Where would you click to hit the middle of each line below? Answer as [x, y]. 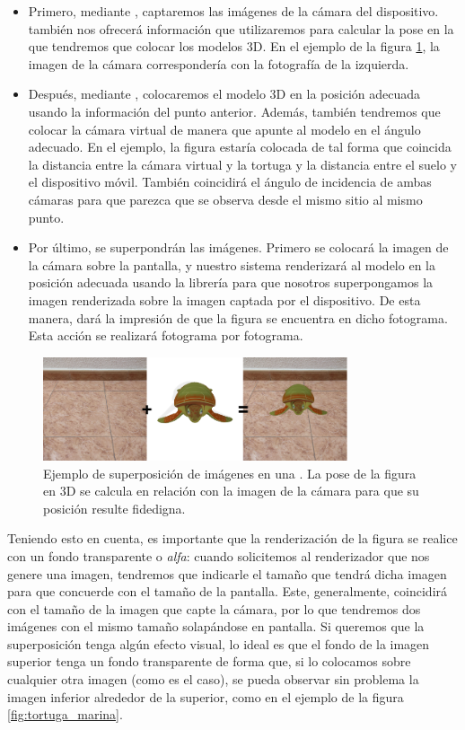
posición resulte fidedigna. [114, 508]
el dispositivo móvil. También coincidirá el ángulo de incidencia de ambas [230, 182]
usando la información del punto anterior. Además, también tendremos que [234, 111]
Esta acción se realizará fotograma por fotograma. [166, 335]
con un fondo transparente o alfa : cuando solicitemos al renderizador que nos [219, 555]
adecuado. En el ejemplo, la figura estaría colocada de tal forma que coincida [240, 147]
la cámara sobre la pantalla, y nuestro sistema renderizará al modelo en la [232, 264]
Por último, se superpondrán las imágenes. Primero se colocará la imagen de [238, 247]
